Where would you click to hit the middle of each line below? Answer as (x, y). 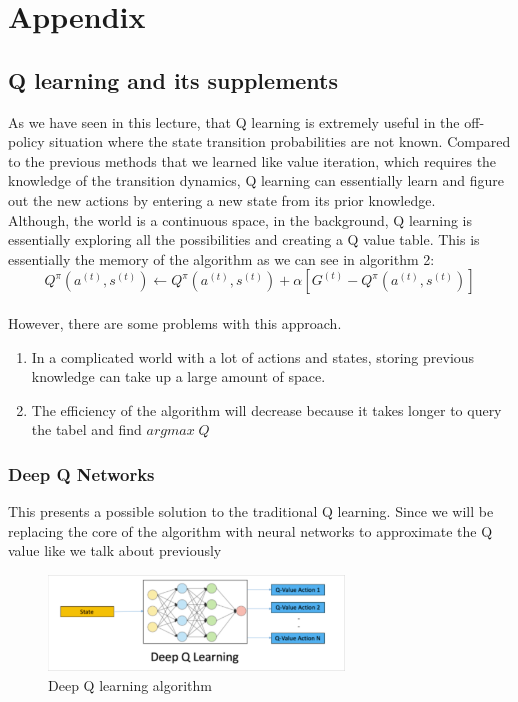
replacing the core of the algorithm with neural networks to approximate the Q (250, 530)
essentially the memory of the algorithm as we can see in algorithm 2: (221, 258)
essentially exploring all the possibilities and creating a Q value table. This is (244, 239)
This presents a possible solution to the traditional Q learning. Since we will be (251, 511)
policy (26, 141)
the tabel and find (86, 429)
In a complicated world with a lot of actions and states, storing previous (253, 356)
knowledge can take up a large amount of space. (178, 376)
